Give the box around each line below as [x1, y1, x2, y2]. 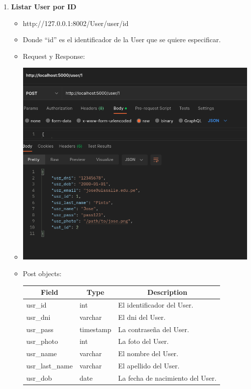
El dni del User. [118, 311, 166, 322]
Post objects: [23, 268, 62, 278]
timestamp [79, 324, 112, 334]
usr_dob [26, 372, 52, 383]
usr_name [26, 348, 57, 359]
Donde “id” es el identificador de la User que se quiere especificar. [23, 34, 221, 45]
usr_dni [26, 311, 51, 322]
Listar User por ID [11, 1, 77, 11]
